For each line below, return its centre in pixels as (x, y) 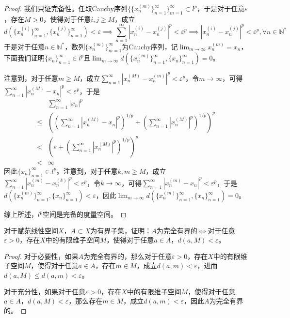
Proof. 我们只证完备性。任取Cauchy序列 (66, 8)
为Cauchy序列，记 (150, 46)
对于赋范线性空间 (31, 230)
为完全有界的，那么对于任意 (128, 256)
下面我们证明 (24, 58)
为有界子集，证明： (121, 230)
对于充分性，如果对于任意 (45, 291)
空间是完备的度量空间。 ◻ (84, 214)
